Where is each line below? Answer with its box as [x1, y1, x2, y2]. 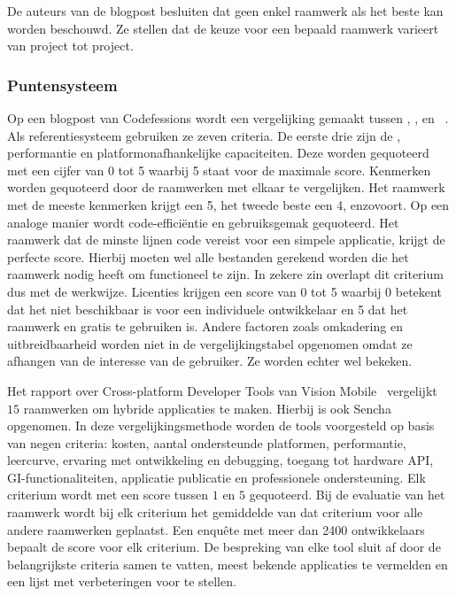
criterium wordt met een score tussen [7, 485, 209, 504]
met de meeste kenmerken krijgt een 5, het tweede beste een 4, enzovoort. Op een [7, 195, 450, 213]
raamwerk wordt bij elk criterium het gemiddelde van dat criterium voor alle [7, 503, 423, 522]
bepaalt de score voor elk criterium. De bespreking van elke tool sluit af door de [7, 538, 441, 556]
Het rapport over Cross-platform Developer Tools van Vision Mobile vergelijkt [7, 381, 437, 399]
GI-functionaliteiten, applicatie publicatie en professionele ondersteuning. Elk [7, 468, 426, 486]
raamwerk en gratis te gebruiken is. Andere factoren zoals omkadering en [7, 317, 403, 336]
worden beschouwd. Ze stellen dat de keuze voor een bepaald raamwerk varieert [7, 19, 439, 37]
